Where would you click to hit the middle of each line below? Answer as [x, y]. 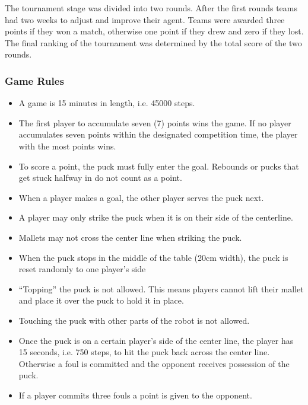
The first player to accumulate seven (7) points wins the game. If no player [155, 122]
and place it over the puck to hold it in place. [101, 300]
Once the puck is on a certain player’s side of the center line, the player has [156, 340]
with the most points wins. [67, 146]
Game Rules [34, 80]
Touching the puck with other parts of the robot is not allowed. [134, 320]
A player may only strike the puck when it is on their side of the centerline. [156, 217]
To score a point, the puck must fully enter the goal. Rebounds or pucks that [159, 166]
